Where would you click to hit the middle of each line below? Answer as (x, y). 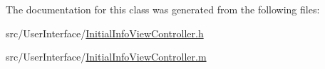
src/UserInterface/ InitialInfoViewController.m (106, 57)
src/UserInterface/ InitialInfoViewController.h (105, 33)
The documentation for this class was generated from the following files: (163, 9)
